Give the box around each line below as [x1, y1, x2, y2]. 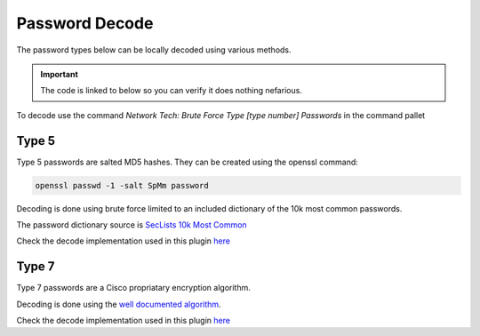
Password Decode [16, 13, 154, 33]
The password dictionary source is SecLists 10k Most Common [16, 219, 248, 230]
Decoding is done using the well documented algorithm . [16, 299, 221, 309]
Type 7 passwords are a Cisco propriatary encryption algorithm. [16, 283, 251, 293]
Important [40, 68, 79, 79]
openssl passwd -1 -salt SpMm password [35, 180, 209, 190]
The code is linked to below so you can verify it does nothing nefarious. [40, 85, 302, 96]
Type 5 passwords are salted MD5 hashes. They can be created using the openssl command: [16, 156, 359, 167]
